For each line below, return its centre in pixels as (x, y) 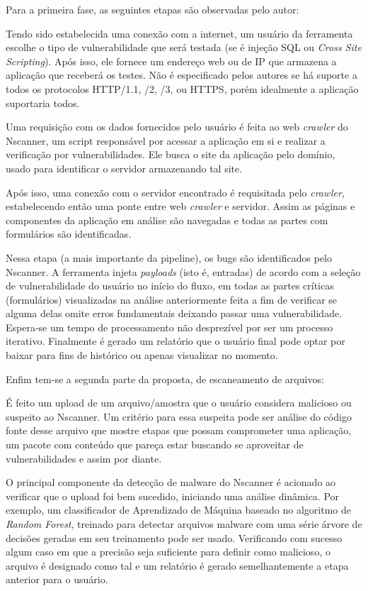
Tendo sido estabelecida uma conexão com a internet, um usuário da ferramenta (179, 33)
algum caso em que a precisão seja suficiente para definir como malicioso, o (168, 552)
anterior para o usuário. (57, 579)
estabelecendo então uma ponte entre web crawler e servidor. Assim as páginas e (180, 206)
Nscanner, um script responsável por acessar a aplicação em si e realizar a (166, 140)
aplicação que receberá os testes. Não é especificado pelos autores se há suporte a (182, 75)
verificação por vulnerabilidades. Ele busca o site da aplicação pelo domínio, (171, 154)
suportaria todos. (43, 103)
